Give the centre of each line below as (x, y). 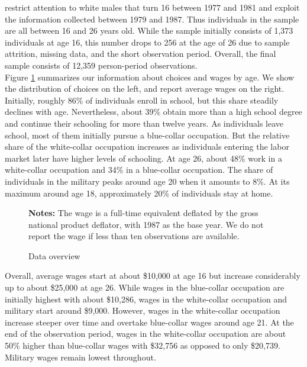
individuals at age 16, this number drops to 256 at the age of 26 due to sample (147, 42)
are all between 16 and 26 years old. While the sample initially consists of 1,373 (149, 30)
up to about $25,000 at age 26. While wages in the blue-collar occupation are (145, 287)
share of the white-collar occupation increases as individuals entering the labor (147, 147)
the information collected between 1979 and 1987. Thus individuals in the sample (152, 19)
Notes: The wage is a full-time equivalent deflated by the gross (143, 213)
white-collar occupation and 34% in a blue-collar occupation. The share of (139, 170)
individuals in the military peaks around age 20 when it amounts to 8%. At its (147, 181)
